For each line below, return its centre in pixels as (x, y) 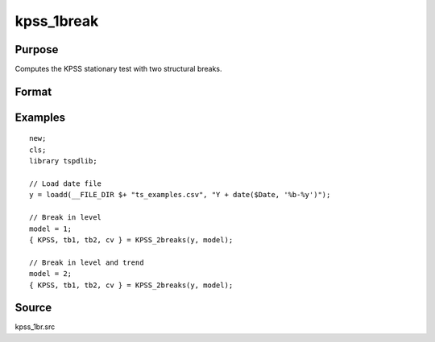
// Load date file (66, 184)
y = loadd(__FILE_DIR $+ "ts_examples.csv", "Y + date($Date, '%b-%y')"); (180, 195)
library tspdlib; (63, 161)
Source (33, 308)
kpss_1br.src (35, 327)
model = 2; (51, 274)
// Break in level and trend (87, 262)
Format (33, 91)
